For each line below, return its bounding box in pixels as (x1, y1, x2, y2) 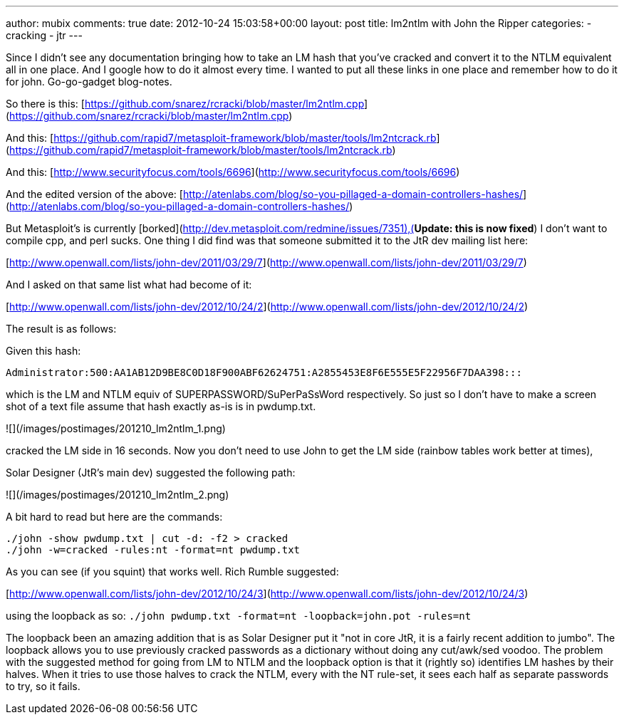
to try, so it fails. (6, 680, 80, 692)
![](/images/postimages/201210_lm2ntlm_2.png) (6, 489, 229, 501)
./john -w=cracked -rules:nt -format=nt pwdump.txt (6, 544, 301, 555)
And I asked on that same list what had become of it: (6, 278, 252, 291)
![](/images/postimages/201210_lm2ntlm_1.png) (6, 422, 226, 434)
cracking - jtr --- (6, 29, 83, 41)
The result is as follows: (6, 323, 117, 335)
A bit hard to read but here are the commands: (6, 511, 223, 523)
